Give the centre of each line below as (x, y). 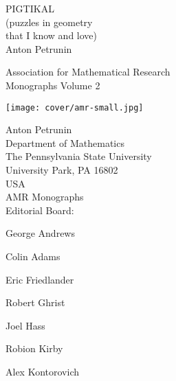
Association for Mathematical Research (88, 72)
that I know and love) (51, 35)
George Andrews (40, 233)
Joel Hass (25, 325)
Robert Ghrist (35, 302)
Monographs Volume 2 (53, 85)
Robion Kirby (34, 348)
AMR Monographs (45, 197)
